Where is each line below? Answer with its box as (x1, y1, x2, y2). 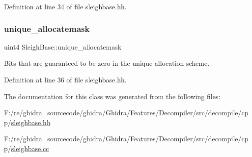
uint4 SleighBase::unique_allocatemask (4, 41, 122, 52)
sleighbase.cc (11, 143, 49, 153)
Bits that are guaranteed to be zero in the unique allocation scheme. (4, 58, 210, 68)
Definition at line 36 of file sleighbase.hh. (4, 75, 127, 84)
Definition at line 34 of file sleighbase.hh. (4, 1, 127, 11)
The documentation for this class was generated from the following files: (4, 91, 221, 101)
